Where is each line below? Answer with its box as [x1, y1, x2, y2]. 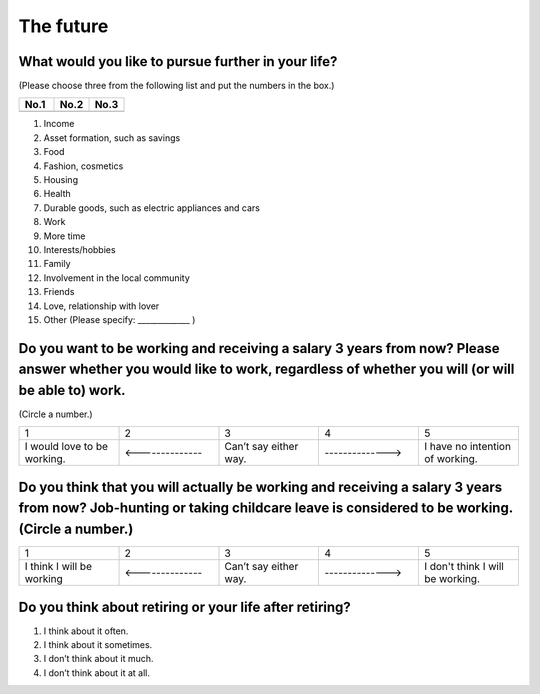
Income [43, 118, 75, 130]
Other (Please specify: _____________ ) [43, 313, 196, 325]
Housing [43, 174, 79, 186]
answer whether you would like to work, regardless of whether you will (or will [18, 361, 515, 378]
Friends [43, 286, 75, 298]
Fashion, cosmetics [43, 160, 124, 172]
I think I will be [24, 560, 92, 574]
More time [43, 230, 86, 242]
